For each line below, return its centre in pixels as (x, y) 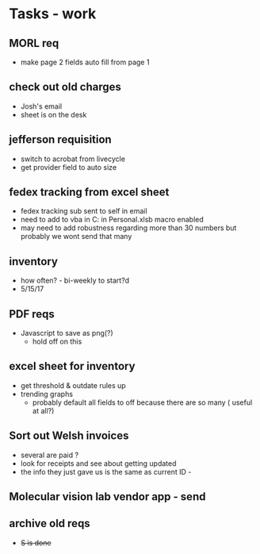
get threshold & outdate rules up (73, 385)
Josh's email (41, 106)
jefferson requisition (60, 140)
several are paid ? (49, 455)
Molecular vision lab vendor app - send (107, 497)
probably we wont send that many (76, 237)
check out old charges (65, 87)
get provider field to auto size (69, 167)
